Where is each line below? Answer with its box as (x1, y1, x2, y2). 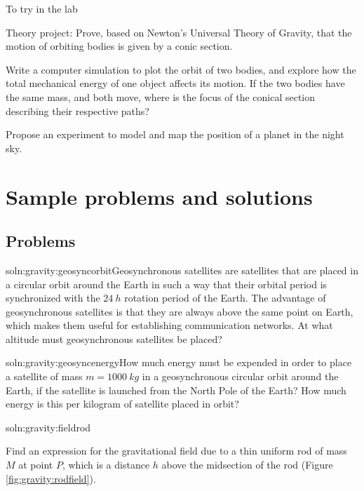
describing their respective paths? (6, 103, 149, 118)
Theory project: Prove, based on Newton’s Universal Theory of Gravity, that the (6, 25, 352, 39)
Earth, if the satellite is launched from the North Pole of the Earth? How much (6, 382, 346, 397)
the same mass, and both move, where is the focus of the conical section (6, 89, 316, 104)
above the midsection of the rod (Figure (161, 457, 333, 472)
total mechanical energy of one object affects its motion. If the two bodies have (6, 76, 345, 90)
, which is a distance (62, 457, 150, 472)
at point (18, 457, 53, 472)
